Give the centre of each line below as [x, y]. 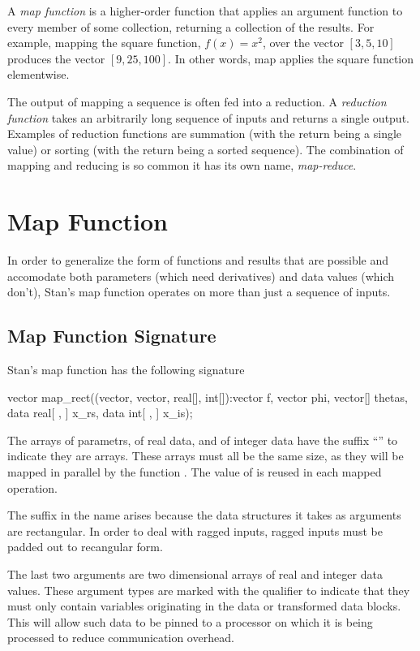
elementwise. [39, 74]
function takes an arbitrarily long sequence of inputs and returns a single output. [208, 117]
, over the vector [303, 43]
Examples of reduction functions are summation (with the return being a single [205, 134]
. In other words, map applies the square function [291, 58]
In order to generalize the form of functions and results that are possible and [198, 260]
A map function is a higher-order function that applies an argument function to [205, 11]
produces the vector [56, 58]
